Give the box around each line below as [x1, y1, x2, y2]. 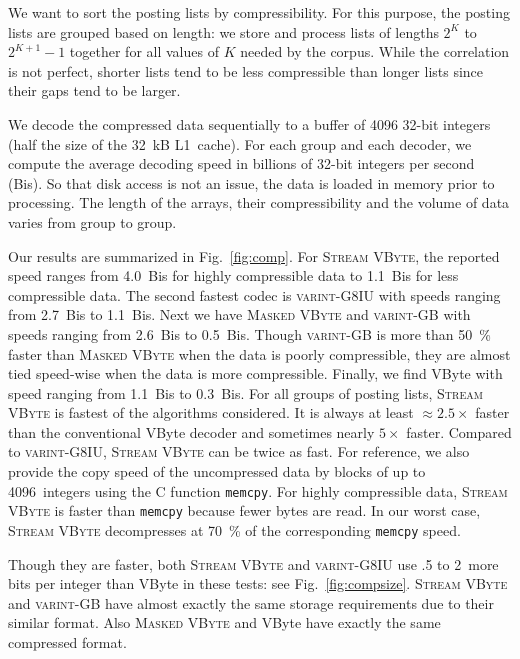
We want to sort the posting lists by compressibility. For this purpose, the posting [8, 2, 510, 22]
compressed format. [8, 632, 127, 652]
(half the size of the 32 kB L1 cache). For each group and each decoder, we [8, 133, 472, 154]
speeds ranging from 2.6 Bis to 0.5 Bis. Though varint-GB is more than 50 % [8, 323, 491, 344]
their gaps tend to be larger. [8, 80, 181, 101]
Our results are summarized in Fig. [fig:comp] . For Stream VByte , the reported [8, 245, 500, 266]
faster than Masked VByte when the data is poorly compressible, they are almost [8, 343, 511, 364]
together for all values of [69, 41, 219, 62]
